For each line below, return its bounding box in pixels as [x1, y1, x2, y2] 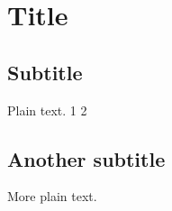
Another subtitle [7, 144, 166, 172]
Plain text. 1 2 [7, 100, 87, 119]
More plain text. [7, 187, 97, 206]
